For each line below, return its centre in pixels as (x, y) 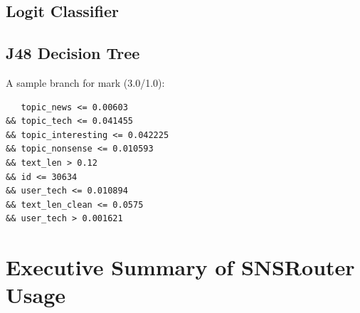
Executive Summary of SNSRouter (180, 267)
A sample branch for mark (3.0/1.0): (85, 82)
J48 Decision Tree (73, 53)
